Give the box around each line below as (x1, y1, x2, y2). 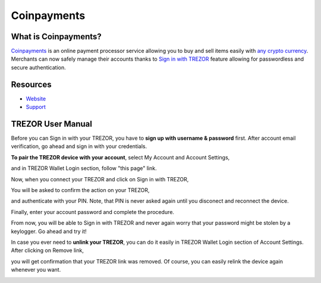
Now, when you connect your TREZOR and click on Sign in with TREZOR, (11, 175, 189, 183)
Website (26, 95, 46, 102)
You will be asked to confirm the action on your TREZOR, (11, 187, 150, 193)
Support (26, 103, 46, 111)
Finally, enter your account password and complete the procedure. (11, 208, 175, 215)
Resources (11, 79, 52, 89)
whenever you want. (11, 266, 61, 273)
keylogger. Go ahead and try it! (11, 228, 87, 235)
